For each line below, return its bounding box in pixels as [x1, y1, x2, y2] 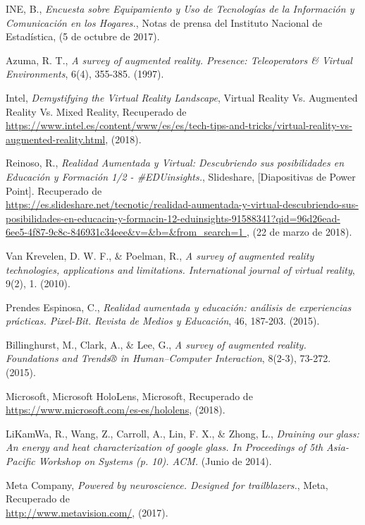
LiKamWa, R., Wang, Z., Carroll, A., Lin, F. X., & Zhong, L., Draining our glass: [6, 426, 359, 440]
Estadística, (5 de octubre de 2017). [6, 29, 160, 44]
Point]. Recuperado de [6, 183, 102, 198]
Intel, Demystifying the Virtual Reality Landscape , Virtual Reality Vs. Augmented [6, 90, 358, 104]
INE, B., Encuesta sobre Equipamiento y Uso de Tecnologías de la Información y [6, 1, 354, 16]
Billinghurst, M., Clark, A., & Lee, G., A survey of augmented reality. [6, 337, 307, 351]
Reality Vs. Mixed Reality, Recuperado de [6, 104, 187, 119]
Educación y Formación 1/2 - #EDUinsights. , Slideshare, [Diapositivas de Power [6, 169, 356, 183]
